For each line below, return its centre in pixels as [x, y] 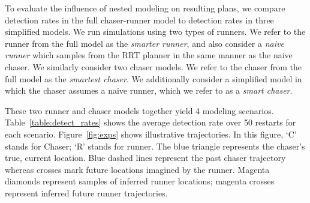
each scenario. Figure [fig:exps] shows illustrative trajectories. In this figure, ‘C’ [151, 134]
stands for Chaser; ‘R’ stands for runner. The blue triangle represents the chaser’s [155, 146]
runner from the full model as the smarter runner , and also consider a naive [145, 43]
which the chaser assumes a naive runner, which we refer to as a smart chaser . [149, 90]
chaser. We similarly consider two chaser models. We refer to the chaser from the [153, 66]
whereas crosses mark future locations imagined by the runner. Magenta [137, 169]
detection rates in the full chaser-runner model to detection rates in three [139, 20]
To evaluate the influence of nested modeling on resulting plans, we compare [145, 8]
